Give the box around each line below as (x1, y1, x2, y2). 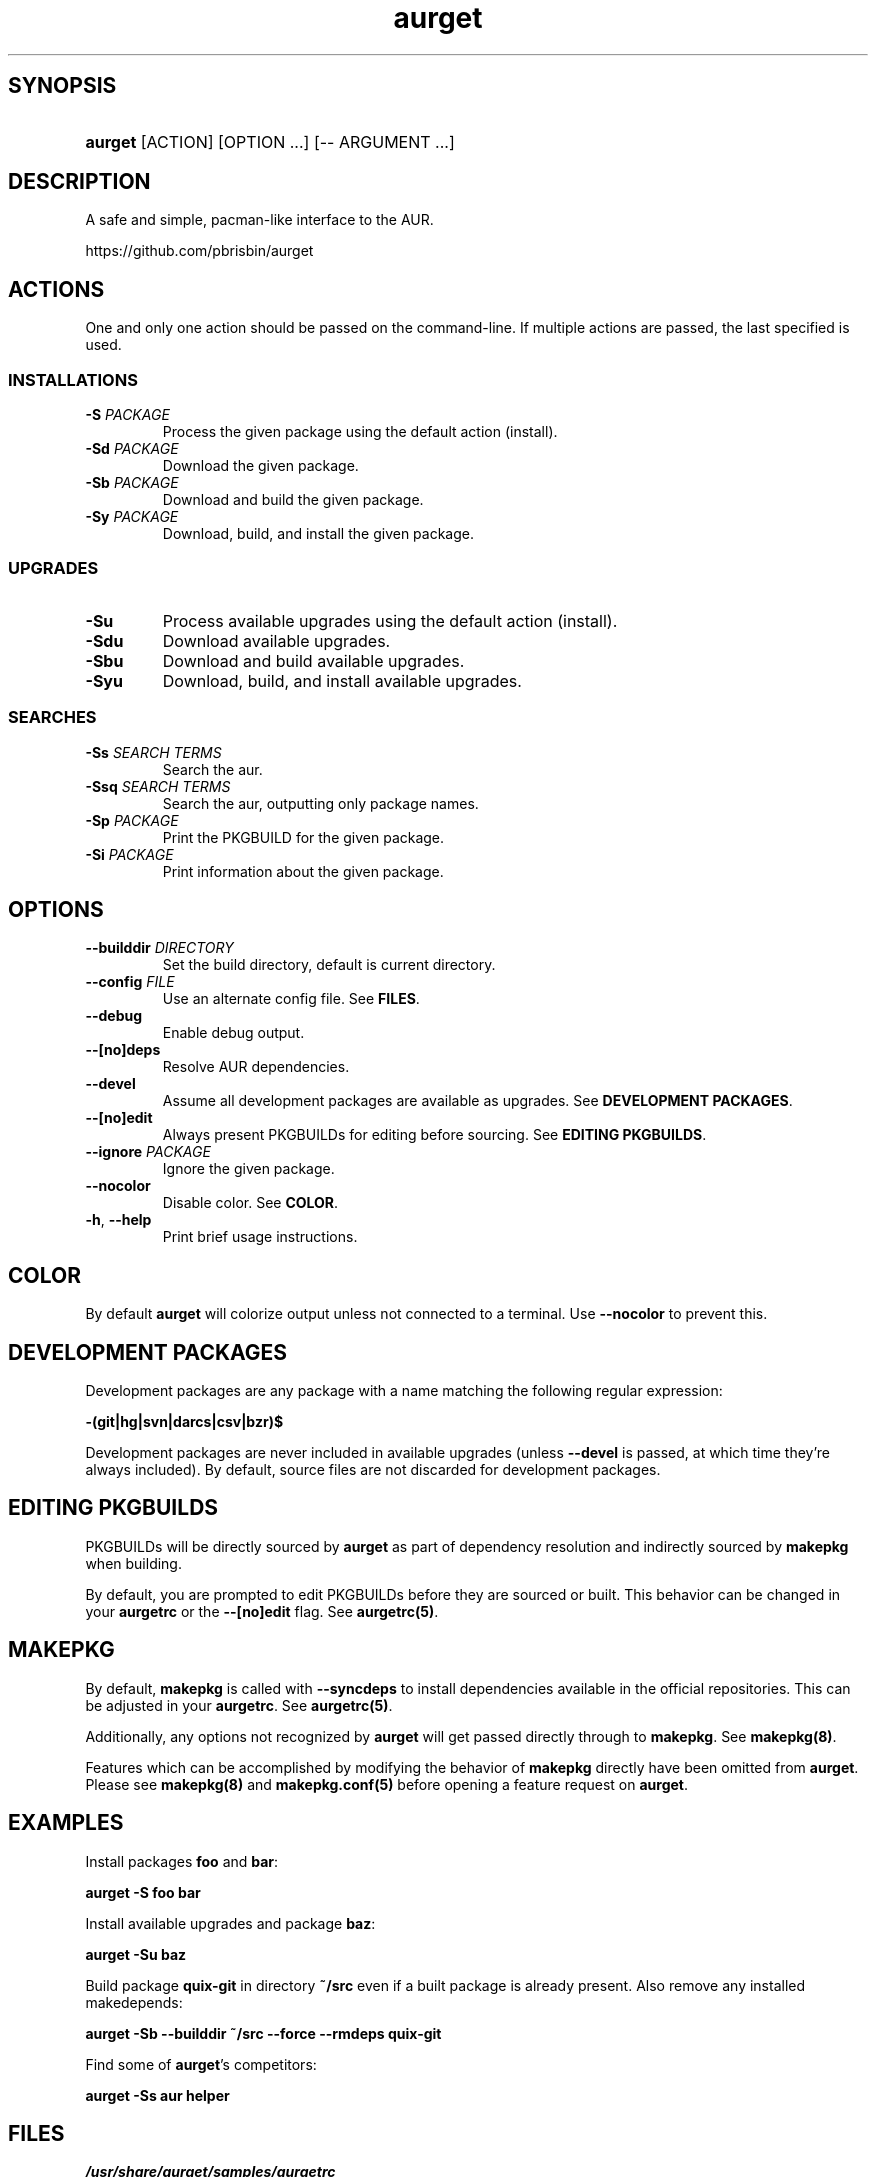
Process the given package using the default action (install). (162, 423, 558, 441)
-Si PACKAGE (85, 845, 174, 863)
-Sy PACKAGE (85, 508, 179, 526)
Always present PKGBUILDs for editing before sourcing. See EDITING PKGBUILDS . (162, 1126, 707, 1144)
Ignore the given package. (162, 1160, 335, 1178)
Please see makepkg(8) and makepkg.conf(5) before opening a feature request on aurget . (85, 1775, 688, 1793)
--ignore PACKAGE (85, 1143, 211, 1161)
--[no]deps (85, 1041, 161, 1059)
